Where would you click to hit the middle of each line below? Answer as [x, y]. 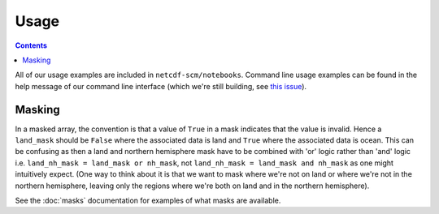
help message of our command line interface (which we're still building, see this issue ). [161, 86]
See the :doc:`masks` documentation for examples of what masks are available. [148, 200]
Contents [31, 45]
